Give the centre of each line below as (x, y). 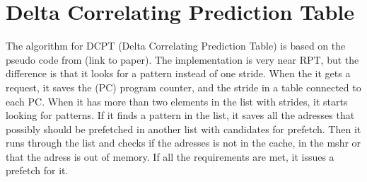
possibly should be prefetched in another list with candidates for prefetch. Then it (183, 129)
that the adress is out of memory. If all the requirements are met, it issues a (170, 156)
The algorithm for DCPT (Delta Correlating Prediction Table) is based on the (176, 46)
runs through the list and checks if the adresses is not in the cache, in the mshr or (183, 143)
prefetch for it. (37, 170)
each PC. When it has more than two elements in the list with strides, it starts (177, 101)
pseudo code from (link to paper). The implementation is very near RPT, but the (182, 59)
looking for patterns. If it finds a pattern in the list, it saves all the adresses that (180, 115)
